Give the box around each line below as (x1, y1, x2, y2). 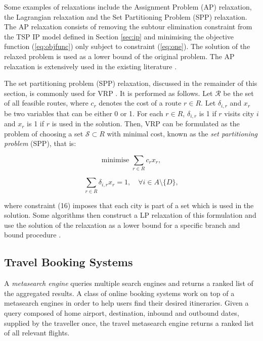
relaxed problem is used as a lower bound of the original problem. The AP (4, 51, 235, 61)
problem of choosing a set (4, 128, 83, 138)
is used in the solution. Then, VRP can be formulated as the (52, 118, 240, 129)
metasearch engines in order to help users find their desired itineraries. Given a (4, 298, 249, 308)
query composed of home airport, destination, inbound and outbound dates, (4, 308, 239, 318)
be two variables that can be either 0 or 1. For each (4, 108, 163, 118)
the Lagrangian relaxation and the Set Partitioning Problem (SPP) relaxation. (4, 11, 247, 22)
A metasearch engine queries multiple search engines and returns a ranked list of (4, 278, 253, 288)
